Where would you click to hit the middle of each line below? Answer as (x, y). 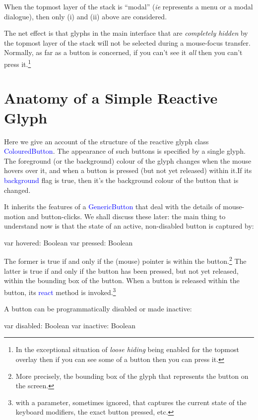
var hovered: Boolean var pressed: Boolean (68, 242)
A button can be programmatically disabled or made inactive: (98, 309)
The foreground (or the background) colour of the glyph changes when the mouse (128, 160)
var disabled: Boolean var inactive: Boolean (70, 325)
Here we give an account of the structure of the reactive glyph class (106, 141)
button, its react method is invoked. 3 (60, 291)
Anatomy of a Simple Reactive (111, 98)
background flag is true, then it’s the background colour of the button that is (121, 180)
